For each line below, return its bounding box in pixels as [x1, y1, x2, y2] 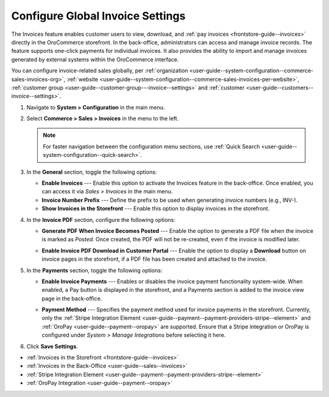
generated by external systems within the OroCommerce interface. [11, 55, 179, 63]
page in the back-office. [41, 295, 102, 302]
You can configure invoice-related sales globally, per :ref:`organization [11, 67, 188, 74]
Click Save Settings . [26, 342, 79, 350]
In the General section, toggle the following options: [26, 168, 157, 176]
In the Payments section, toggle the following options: [26, 266, 163, 274]
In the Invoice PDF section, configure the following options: [26, 216, 176, 223]
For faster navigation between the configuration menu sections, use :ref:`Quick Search [43, 143, 260, 150]
